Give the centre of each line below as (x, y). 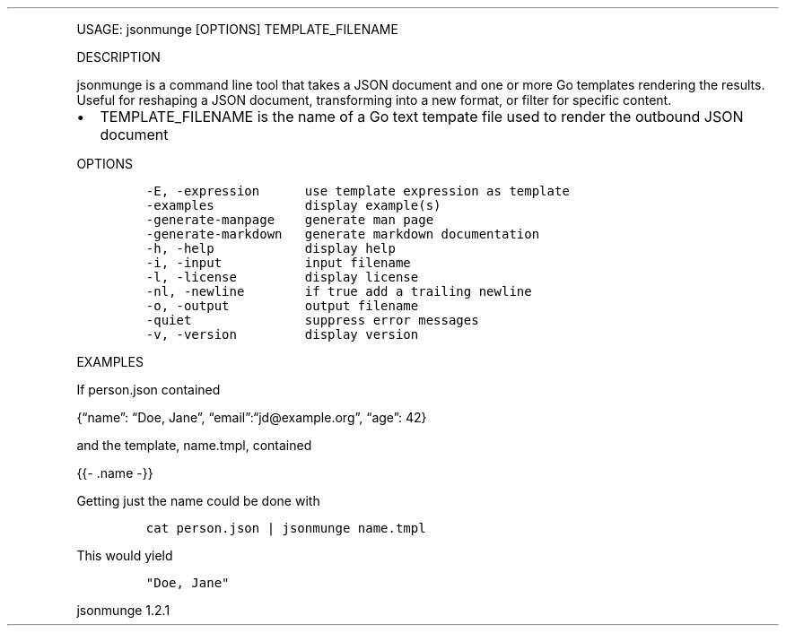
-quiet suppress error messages (312, 320)
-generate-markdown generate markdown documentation (343, 234)
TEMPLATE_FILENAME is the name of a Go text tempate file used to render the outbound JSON (422, 117)
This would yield (125, 555)
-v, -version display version (282, 334)
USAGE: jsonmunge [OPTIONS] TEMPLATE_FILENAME (237, 29)
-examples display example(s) (293, 205)
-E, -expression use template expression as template (358, 191)
